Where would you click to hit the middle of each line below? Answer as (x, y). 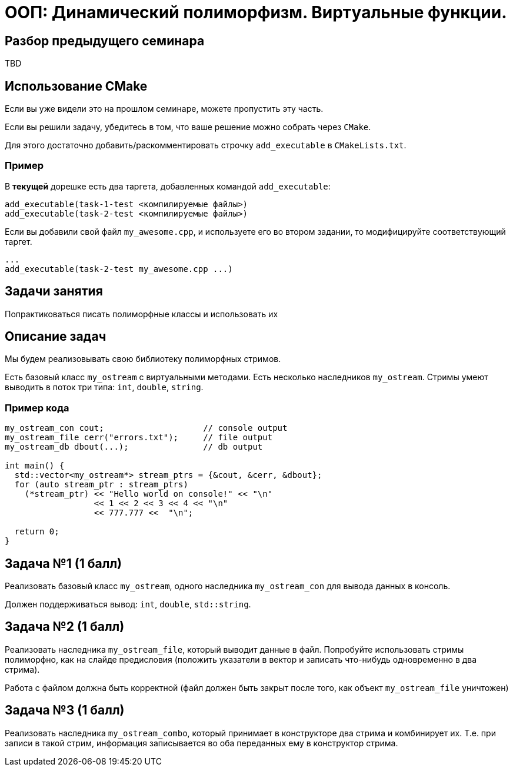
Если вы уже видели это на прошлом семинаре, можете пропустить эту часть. (164, 109)
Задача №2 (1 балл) (65, 627)
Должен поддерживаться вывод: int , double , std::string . (128, 604)
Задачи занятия (54, 291)
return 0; (37, 532)
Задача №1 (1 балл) (63, 563)
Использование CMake (76, 86)
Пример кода (37, 408)
